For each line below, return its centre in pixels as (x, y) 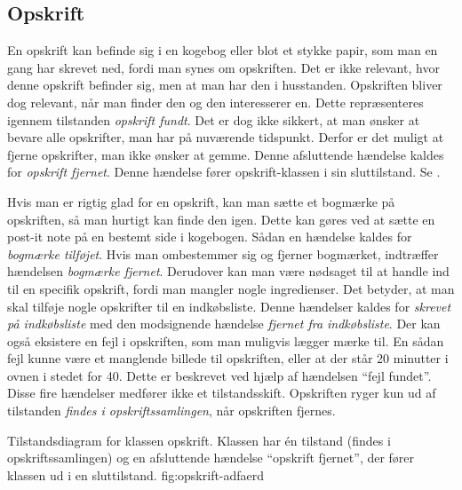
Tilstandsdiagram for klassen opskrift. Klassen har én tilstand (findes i (199, 440)
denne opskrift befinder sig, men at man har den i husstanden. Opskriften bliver (225, 85)
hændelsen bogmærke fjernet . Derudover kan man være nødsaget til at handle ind (228, 271)
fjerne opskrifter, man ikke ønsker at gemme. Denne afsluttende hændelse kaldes (226, 154)
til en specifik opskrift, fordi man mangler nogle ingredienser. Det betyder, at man (231, 288)
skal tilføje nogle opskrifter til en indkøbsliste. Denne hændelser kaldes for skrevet (229, 306)
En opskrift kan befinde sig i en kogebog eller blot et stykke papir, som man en (223, 50)
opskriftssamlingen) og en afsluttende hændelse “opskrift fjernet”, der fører (211, 458)
